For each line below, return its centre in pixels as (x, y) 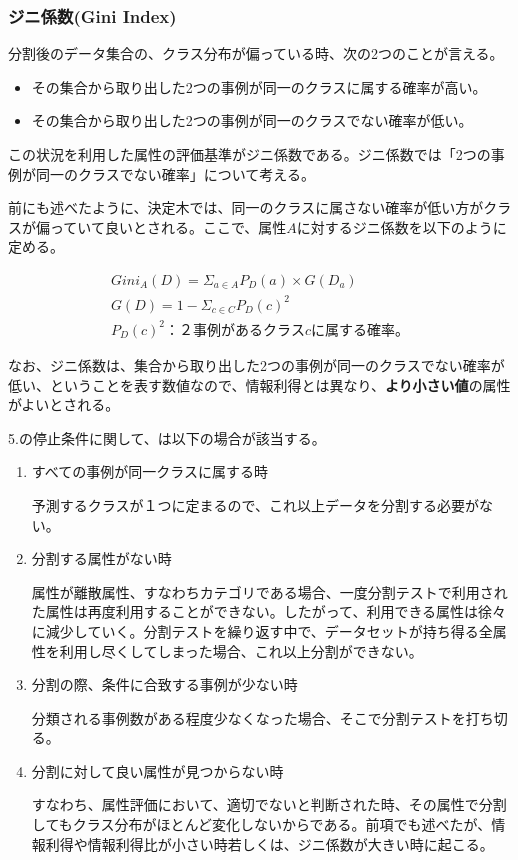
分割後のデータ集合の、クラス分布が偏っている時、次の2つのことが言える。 (256, 53)
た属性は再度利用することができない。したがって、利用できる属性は (255, 611)
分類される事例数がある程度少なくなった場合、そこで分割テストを (248, 717)
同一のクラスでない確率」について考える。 (175, 173)
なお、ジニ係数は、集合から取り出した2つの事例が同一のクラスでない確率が (256, 364)
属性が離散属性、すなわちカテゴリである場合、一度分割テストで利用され (269, 591)
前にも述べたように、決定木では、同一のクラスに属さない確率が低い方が (246, 207)
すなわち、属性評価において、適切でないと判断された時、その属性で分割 (269, 804)
